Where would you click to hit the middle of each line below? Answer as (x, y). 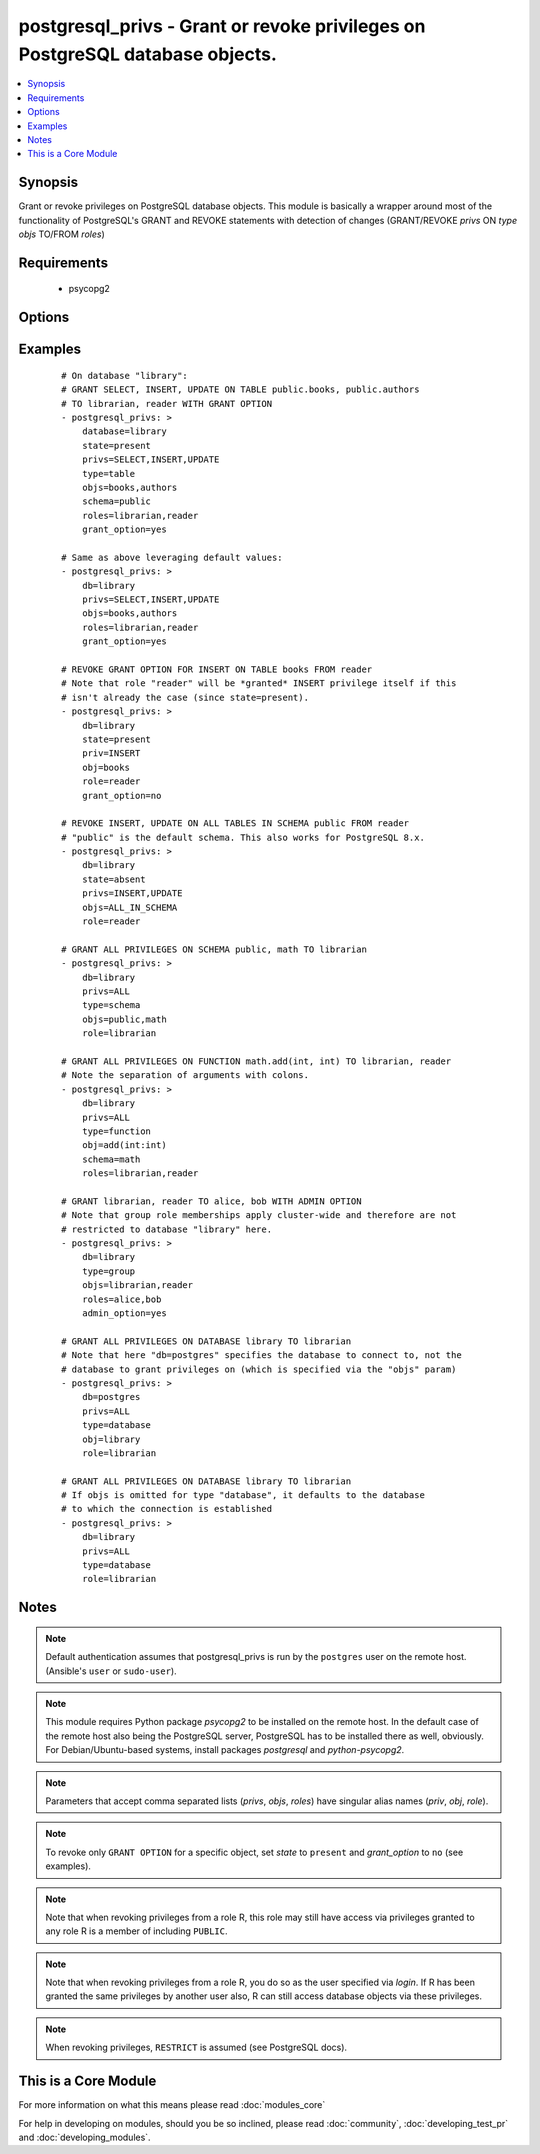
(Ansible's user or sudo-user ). (111, 1671)
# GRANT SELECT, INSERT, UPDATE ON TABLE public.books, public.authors (240, 389)
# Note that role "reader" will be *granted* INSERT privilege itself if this (259, 683)
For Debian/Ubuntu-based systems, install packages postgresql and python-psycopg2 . (225, 1750)
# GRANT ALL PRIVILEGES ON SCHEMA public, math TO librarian (214, 949)
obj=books (105, 767)
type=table (108, 473)
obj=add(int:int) (124, 1145)
